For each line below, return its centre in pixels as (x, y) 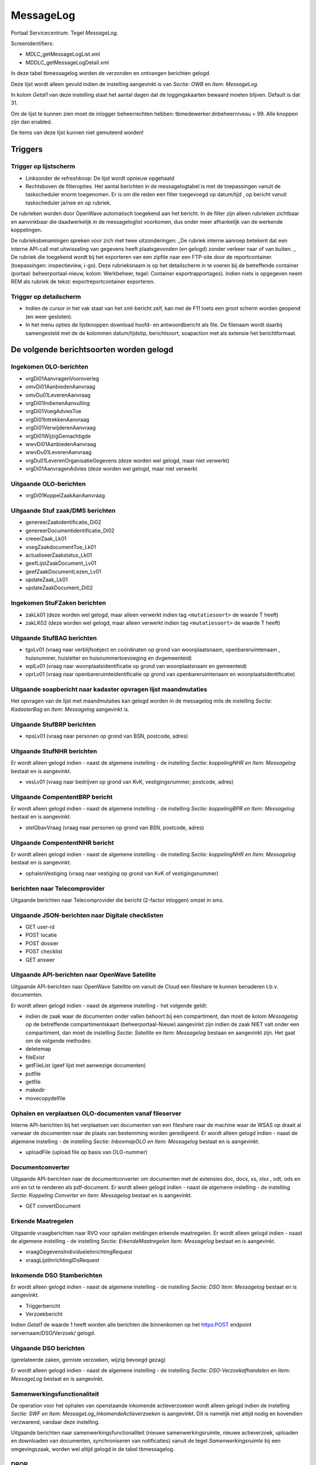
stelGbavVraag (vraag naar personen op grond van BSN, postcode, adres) (115, 827)
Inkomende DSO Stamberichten (56, 1275)
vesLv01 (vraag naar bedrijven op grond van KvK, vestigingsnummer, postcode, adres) (130, 782)
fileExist (35, 1057)
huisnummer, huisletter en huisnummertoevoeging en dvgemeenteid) (109, 658)
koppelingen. (27, 230)
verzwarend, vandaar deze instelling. (55, 1422)
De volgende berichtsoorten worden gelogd (92, 350)
